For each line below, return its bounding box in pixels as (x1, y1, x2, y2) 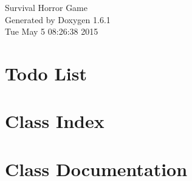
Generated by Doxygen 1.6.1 (5, 13, 111, 26)
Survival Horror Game (5, 1, 87, 13)
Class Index (5, 108, 105, 133)
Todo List (5, 60, 87, 85)
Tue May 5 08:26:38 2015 (5, 25, 98, 38)
